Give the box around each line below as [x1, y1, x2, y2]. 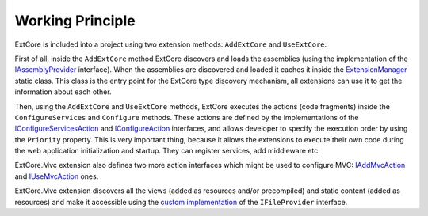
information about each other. [14, 87, 112, 97]
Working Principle [14, 12, 136, 29]
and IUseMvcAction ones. [14, 171, 99, 181]
